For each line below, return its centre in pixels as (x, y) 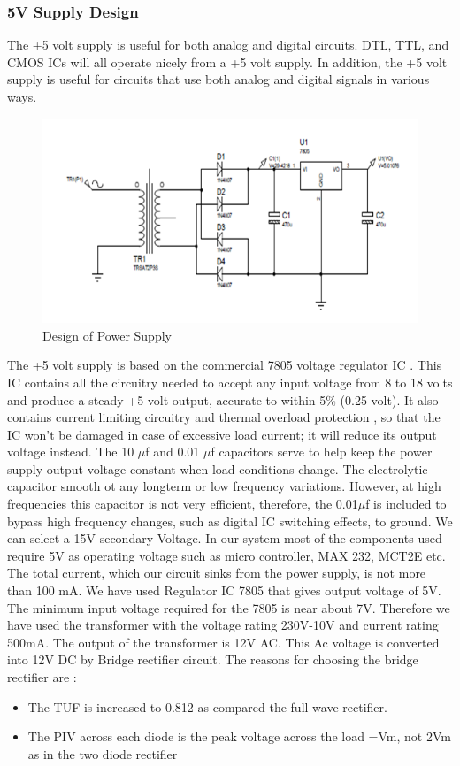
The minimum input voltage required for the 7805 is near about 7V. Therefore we (229, 607)
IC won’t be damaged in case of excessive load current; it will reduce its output (222, 434)
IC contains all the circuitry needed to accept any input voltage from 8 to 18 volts (230, 382)
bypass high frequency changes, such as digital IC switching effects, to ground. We (230, 521)
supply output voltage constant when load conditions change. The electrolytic (218, 468)
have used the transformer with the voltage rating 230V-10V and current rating (223, 625)
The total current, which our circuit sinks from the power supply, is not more (217, 573)
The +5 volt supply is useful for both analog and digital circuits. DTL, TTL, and (228, 45)
